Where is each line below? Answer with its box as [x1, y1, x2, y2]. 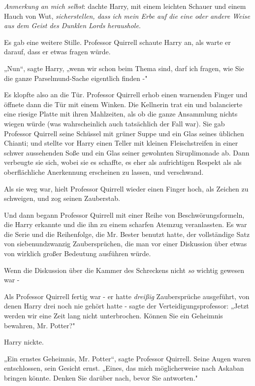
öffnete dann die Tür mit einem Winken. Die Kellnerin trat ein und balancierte [4, 99, 243, 109]
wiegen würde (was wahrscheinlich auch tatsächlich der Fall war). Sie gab [4, 118, 225, 128]
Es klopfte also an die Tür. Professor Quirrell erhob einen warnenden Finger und [4, 89, 248, 100]
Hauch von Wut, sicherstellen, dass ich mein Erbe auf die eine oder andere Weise [4, 10, 250, 21]
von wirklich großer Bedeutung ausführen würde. [4, 248, 151, 259]
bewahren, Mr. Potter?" [4, 320, 75, 330]
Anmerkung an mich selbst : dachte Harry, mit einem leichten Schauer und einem [4, 1, 246, 11]
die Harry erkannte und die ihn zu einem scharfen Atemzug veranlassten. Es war [4, 219, 247, 230]
